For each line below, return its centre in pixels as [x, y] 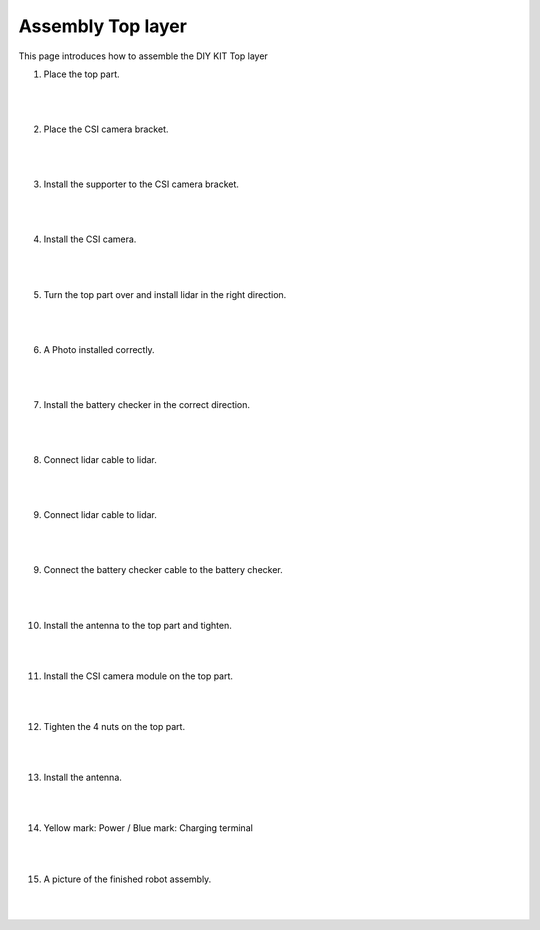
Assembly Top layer [102, 26]
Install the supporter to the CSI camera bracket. [141, 184]
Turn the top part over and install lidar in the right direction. [165, 294]
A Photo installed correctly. [99, 349]
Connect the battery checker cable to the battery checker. [163, 570]
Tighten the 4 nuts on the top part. [114, 726]
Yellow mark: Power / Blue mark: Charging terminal [148, 828]
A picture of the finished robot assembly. [127, 879]
